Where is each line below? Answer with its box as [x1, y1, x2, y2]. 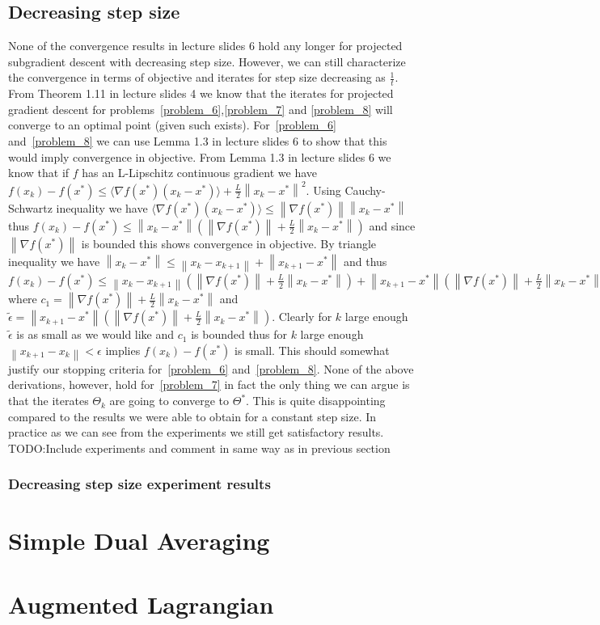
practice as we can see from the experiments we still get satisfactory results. [8, 424, 384, 441]
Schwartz [8, 199, 53, 216]
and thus [344, 252, 387, 269]
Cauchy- [344, 181, 386, 198]
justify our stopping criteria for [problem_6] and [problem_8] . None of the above [8, 360, 414, 377]
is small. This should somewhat [234, 341, 390, 358]
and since [369, 217, 416, 234]
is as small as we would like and [16, 326, 175, 343]
